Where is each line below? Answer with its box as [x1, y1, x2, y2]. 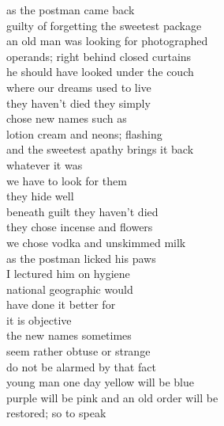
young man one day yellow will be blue [6, 374, 194, 390]
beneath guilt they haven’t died [6, 203, 159, 219]
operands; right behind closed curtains [6, 48, 192, 64]
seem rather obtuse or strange [6, 343, 151, 359]
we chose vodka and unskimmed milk [6, 234, 186, 250]
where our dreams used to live [6, 78, 151, 95]
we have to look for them [6, 172, 127, 188]
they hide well [6, 188, 74, 204]
